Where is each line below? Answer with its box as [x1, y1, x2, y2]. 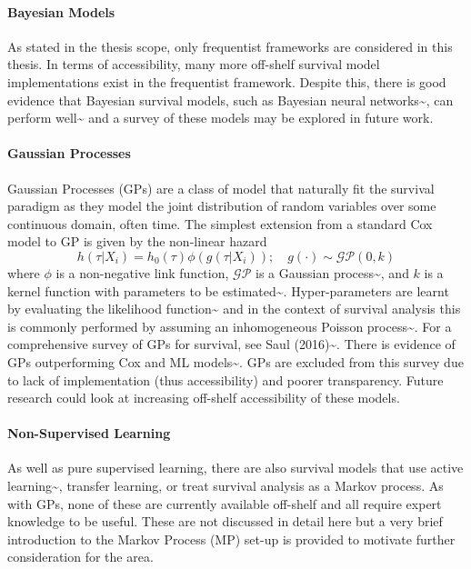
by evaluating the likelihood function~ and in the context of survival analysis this [7, 299, 461, 318]
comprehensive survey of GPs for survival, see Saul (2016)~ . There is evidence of [7, 334, 456, 354]
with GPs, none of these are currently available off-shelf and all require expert [7, 494, 442, 513]
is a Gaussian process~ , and [256, 263, 409, 282]
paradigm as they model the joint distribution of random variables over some [7, 196, 436, 215]
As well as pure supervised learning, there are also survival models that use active [7, 458, 464, 477]
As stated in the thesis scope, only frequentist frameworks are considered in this [7, 36, 453, 55]
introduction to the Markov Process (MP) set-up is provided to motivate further [7, 529, 456, 548]
